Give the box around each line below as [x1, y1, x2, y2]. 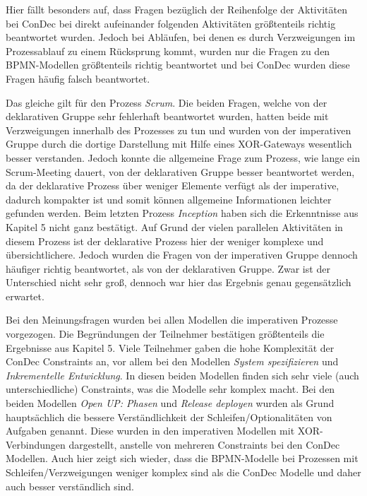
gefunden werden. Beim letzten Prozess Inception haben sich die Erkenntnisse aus [6, 206, 359, 220]
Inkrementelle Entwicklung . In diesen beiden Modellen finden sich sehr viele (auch [6, 367, 359, 382]
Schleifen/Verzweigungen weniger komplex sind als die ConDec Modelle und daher [6, 465, 361, 479]
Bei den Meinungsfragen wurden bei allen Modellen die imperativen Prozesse [6, 312, 338, 327]
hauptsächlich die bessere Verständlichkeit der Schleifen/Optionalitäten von [6, 409, 332, 424]
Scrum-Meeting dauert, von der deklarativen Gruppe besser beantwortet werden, [6, 164, 355, 179]
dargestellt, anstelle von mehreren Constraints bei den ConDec [68, 437, 340, 451]
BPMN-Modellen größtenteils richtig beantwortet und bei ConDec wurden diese [6, 57, 350, 72]
